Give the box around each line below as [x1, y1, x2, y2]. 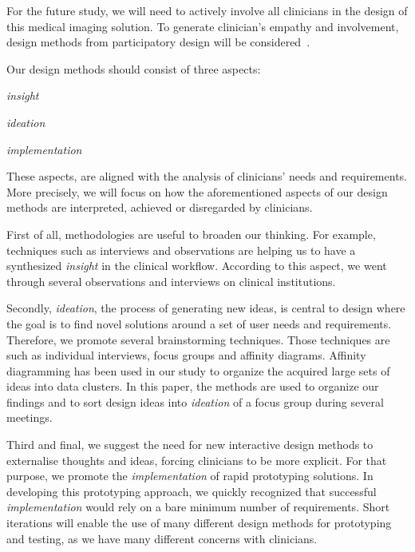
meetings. [6, 409, 53, 426]
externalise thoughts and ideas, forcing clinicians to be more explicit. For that [6, 451, 387, 468]
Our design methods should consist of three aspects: [6, 60, 261, 77]
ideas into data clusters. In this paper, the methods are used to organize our [6, 378, 379, 395]
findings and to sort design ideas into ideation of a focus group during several [6, 393, 384, 410]
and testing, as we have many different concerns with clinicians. [6, 530, 318, 546]
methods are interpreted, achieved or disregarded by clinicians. [6, 199, 313, 216]
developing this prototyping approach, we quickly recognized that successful [6, 483, 377, 499]
